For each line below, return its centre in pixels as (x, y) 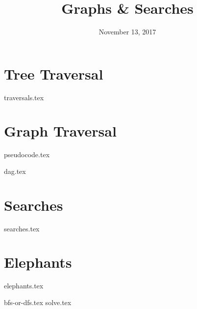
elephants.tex (24, 286)
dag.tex (15, 171)
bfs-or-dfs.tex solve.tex (38, 302)
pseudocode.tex (27, 154)
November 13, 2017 (127, 32)
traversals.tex (24, 97)
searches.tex (22, 228)
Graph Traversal (60, 131)
